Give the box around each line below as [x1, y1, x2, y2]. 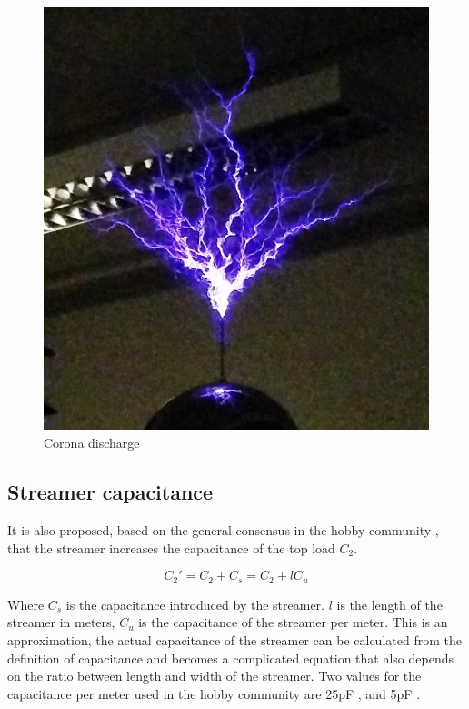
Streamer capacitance [7, 478, 214, 506]
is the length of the [336, 594, 443, 613]
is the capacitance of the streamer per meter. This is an [138, 613, 448, 632]
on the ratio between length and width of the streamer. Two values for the [7, 666, 422, 685]
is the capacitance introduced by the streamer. [65, 594, 324, 613]
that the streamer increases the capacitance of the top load [7, 538, 335, 557]
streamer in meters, [7, 613, 115, 632]
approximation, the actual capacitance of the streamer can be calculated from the [7, 631, 462, 650]
